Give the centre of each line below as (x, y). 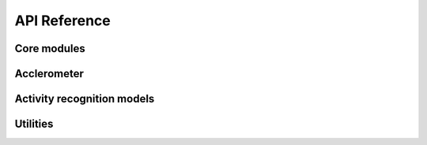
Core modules (50, 48)
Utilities (34, 124)
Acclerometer (49, 74)
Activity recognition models (85, 99)
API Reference (62, 20)
